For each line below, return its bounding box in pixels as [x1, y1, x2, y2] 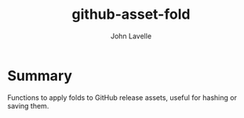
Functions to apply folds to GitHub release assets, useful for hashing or [7, 92, 237, 102]
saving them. [7, 101, 49, 110]
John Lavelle [110, 31, 152, 41]
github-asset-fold [71, 5, 191, 23]
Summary [7, 66, 72, 84]
